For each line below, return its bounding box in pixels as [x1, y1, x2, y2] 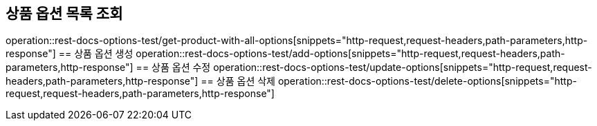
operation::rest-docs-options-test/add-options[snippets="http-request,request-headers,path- [136, 48, 565, 60]
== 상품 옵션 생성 [58, 48, 134, 60]
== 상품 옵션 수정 [136, 61, 211, 74]
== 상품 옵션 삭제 [201, 75, 275, 87]
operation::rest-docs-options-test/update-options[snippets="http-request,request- [213, 61, 592, 74]
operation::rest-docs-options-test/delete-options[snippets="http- [277, 75, 577, 87]
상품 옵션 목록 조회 [6, 5, 123, 22]
